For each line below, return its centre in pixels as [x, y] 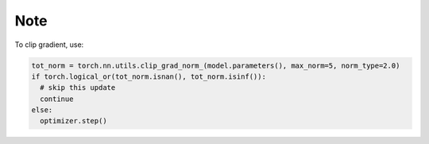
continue [57, 99]
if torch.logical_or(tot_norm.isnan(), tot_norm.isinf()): [149, 76]
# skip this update [78, 88]
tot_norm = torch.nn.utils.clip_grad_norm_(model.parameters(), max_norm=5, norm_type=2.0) [216, 65]
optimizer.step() [73, 121]
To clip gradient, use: [49, 45]
